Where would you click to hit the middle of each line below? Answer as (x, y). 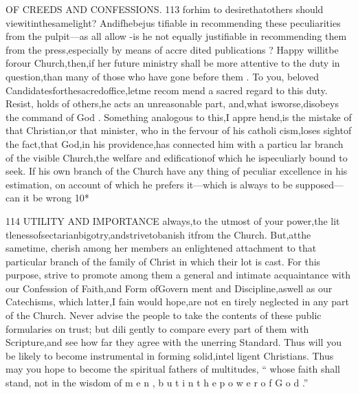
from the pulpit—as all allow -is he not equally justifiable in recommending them (176, 36)
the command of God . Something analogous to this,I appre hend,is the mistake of (179, 117)
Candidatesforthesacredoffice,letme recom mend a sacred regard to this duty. (167, 90)
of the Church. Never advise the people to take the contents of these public (164, 315)
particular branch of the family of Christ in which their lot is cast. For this (163, 261)
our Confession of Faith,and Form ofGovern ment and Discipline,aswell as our (169, 288)
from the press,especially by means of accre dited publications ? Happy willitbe (172, 49)
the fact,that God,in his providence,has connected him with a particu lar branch (175, 143)
